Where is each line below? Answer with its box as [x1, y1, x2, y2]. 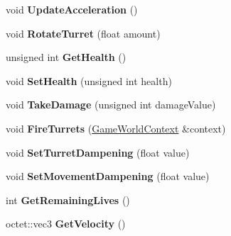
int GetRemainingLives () [6, 192, 130, 207]
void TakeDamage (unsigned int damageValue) [6, 97, 216, 112]
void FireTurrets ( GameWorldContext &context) [6, 120, 226, 135]
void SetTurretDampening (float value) [6, 145, 190, 159]
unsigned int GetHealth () [6, 50, 127, 64]
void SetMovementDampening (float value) [6, 169, 210, 184]
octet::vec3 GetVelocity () [6, 216, 126, 231]
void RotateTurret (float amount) [6, 26, 161, 40]
